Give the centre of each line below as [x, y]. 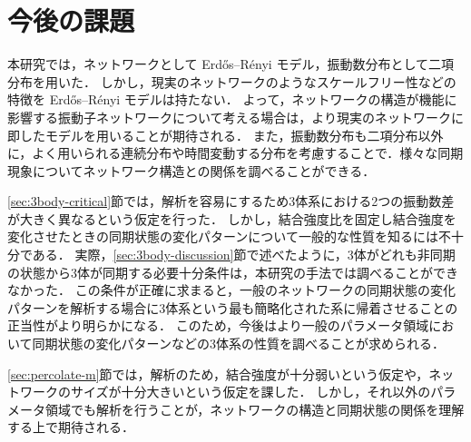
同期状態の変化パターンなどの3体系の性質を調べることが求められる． [238, 344]
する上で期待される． [71, 427]
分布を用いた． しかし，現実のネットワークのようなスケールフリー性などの [232, 81]
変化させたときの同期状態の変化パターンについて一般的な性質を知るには [223, 236]
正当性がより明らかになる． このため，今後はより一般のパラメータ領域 [218, 325]
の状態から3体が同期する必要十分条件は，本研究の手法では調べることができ [233, 272]
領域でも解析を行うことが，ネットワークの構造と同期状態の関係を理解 [255, 409]
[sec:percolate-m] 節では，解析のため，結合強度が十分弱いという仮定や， [218, 373]
